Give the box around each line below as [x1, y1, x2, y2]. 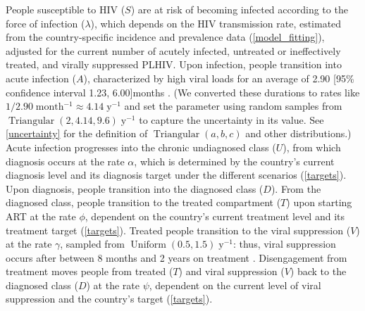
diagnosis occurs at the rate [6, 153, 125, 168]
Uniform [130, 240, 166, 250]
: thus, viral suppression [233, 236, 336, 251]
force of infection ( [6, 15, 85, 30]
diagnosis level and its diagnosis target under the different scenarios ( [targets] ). [6, 167, 347, 182]
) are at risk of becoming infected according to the [130, 2, 348, 16]
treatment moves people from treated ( [6, 264, 173, 279]
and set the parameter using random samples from [124, 99, 342, 113]
